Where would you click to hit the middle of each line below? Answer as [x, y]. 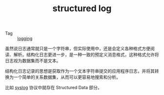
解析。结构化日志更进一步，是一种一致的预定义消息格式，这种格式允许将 [86, 55]
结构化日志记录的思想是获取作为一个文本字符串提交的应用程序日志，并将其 [80, 71]
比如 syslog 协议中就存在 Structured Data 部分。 [53, 88]
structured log [82, 9]
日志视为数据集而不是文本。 [33, 61]
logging [25, 38]
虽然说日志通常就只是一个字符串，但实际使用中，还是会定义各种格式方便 [78, 49]
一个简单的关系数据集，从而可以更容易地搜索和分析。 [67, 77]
